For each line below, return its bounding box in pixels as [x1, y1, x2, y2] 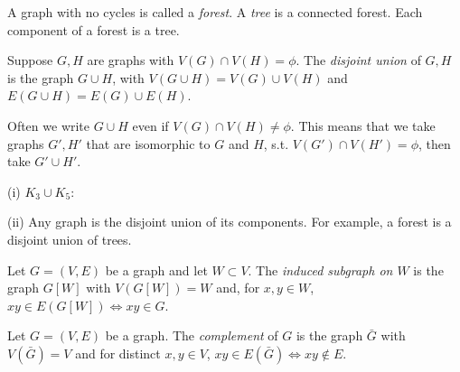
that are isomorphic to [86, 134, 211, 153]
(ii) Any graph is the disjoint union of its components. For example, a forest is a [7, 212, 452, 231]
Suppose [7, 51, 53, 70]
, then [418, 134, 451, 153]
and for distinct [75, 343, 161, 362]
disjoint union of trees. [7, 229, 132, 248]
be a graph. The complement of [105, 326, 278, 345]
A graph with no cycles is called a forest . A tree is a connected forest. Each [7, 3, 423, 21]
